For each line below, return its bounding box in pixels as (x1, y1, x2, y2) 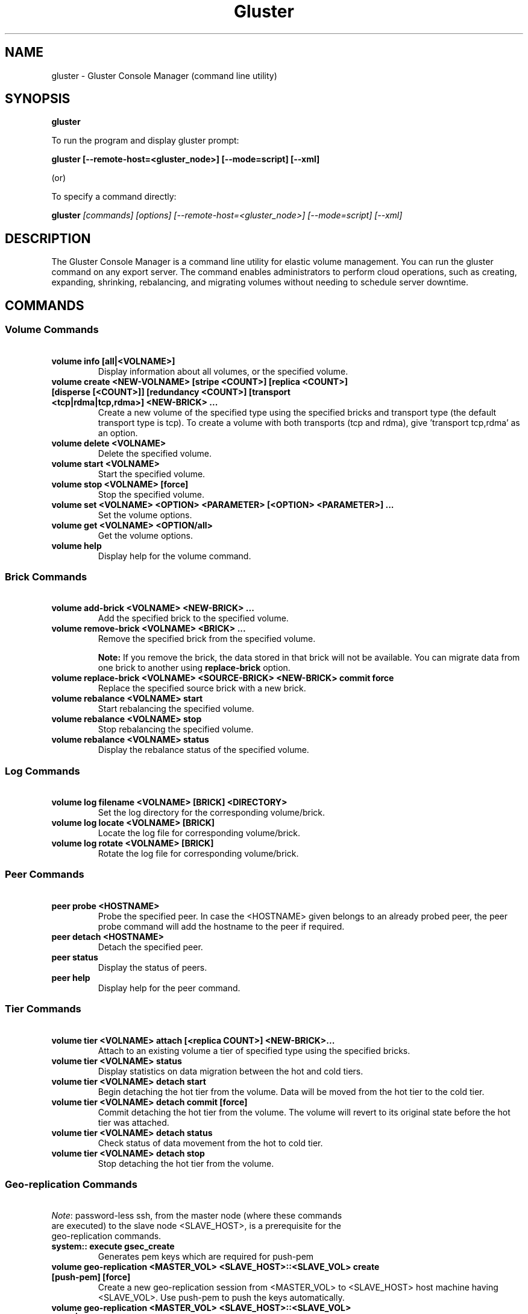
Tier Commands (5, 1003, 81, 1015)
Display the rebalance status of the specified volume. (98, 744, 309, 755)
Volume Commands (5, 323, 99, 336)
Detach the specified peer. (98, 941, 203, 952)
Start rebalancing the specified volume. (98, 703, 254, 714)
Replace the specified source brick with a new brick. (98, 683, 306, 694)
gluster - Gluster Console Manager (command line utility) (51, 70, 277, 81)
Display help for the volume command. (98, 550, 251, 561)
